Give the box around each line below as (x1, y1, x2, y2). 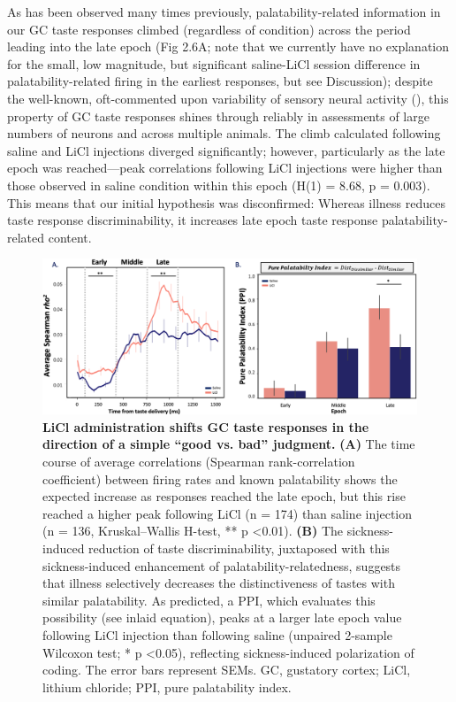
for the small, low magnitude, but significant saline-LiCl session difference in (7, 54, 421, 73)
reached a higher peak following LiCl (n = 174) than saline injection (42, 504, 413, 522)
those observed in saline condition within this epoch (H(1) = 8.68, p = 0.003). (7, 175, 430, 194)
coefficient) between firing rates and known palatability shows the (42, 469, 398, 488)
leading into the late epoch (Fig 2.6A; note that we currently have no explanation (7, 37, 450, 56)
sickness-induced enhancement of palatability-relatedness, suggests (42, 556, 401, 575)
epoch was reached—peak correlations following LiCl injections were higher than (7, 158, 443, 177)
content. (48, 228, 92, 246)
